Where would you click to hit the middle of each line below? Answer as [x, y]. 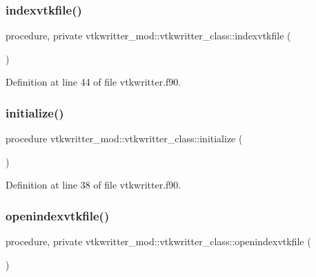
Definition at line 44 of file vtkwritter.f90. [93, 82]
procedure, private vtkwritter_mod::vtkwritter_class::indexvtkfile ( [148, 36]
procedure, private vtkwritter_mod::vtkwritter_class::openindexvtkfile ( [158, 241]
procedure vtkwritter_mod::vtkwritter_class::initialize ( [124, 138]
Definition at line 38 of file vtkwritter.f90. [93, 185]
